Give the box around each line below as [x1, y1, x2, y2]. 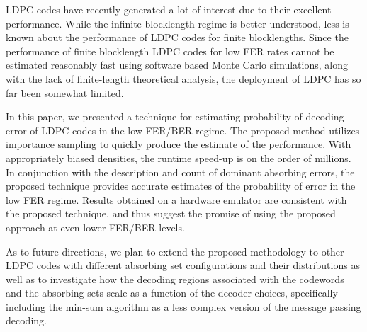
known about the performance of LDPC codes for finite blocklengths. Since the [6, 30, 349, 45]
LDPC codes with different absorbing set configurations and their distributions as [6, 258, 360, 273]
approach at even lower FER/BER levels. [6, 219, 185, 234]
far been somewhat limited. [6, 85, 124, 100]
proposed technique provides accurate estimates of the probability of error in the [6, 178, 356, 193]
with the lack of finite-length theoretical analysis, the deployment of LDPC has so [6, 71, 361, 86]
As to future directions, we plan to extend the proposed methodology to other [6, 244, 344, 258]
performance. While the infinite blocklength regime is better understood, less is [6, 16, 349, 30]
